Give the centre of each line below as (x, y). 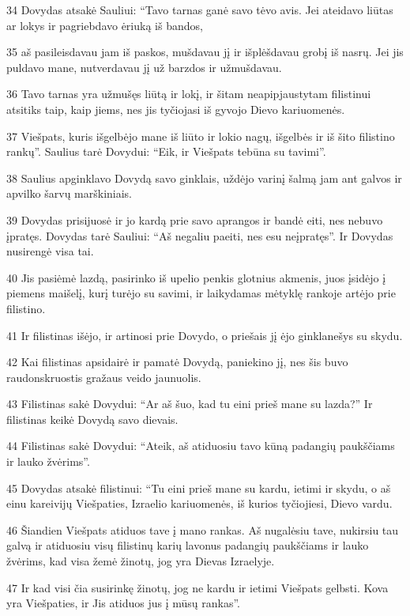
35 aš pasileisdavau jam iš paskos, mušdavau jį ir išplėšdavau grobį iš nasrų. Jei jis (205, 52)
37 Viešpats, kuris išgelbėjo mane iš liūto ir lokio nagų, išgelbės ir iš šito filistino (201, 136)
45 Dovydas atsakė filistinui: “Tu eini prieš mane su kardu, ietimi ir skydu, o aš (199, 488)
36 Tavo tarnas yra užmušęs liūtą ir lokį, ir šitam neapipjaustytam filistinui (189, 94)
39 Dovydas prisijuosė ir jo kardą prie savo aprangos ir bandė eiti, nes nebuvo (195, 219)
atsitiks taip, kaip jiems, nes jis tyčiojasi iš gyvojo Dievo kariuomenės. (176, 109)
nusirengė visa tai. (50, 251)
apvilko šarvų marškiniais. (69, 193)
